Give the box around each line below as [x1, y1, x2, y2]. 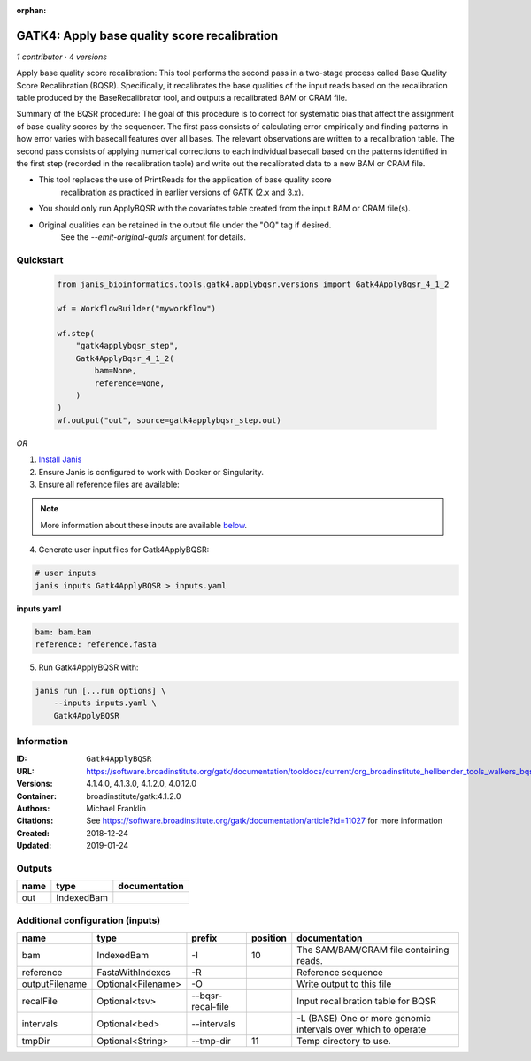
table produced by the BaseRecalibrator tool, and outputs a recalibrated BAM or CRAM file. [16, 93, 348, 104]
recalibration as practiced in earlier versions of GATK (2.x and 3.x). [60, 187, 304, 197]
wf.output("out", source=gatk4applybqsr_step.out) [57, 415, 282, 425]
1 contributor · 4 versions [16, 51, 108, 62]
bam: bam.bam [35, 627, 92, 637]
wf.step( [57, 328, 96, 339]
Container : [16, 790, 58, 801]
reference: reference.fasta [35, 639, 157, 650]
